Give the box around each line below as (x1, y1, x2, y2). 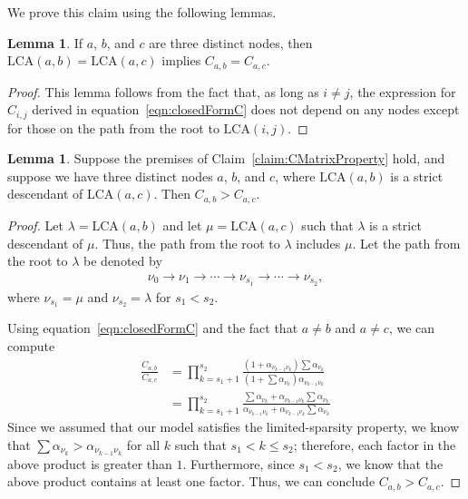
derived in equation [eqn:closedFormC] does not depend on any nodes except (32, 100, 460, 119)
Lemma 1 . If (7, 33, 83, 52)
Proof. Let (7, 215, 63, 234)
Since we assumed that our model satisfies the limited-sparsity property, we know (7, 417, 460, 436)
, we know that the (337, 454, 444, 473)
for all (126, 435, 161, 454)
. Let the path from (352, 233, 461, 252)
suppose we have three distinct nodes (7, 166, 213, 185)
